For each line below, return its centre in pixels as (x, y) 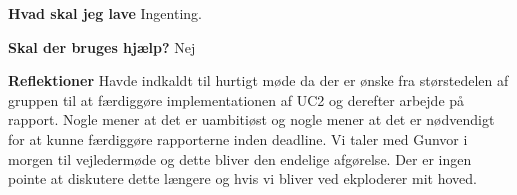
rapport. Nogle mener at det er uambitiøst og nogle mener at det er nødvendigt (251, 119)
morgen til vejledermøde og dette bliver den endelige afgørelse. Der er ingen (240, 158)
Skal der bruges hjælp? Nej (102, 46)
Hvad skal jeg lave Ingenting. (105, 13)
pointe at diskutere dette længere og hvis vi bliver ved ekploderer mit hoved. (242, 178)
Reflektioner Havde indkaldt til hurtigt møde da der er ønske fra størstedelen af (258, 80)
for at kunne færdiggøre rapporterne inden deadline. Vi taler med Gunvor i (238, 138)
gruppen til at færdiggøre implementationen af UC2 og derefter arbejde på (236, 99)
